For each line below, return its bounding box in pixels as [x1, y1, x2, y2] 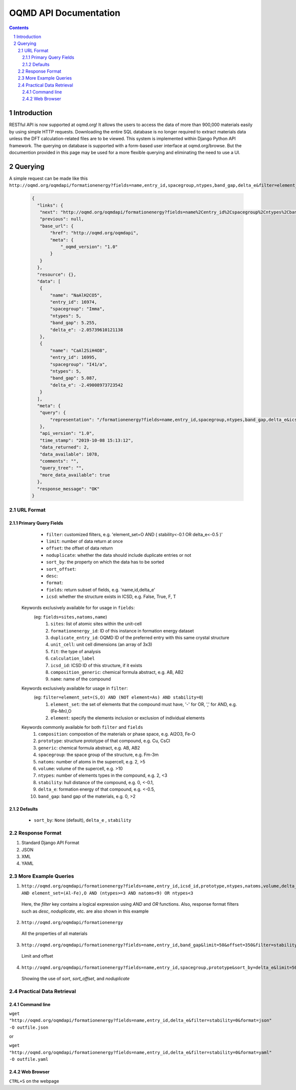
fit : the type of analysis [50, 648, 101, 654]
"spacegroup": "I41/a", [50, 361, 108, 367]
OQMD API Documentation [9, 7, 120, 18]
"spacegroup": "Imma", [50, 306, 105, 312]
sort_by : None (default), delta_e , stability [34, 817, 132, 823]
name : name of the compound [50, 676, 111, 682]
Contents [9, 25, 29, 31]
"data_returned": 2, [39, 445, 90, 450]
